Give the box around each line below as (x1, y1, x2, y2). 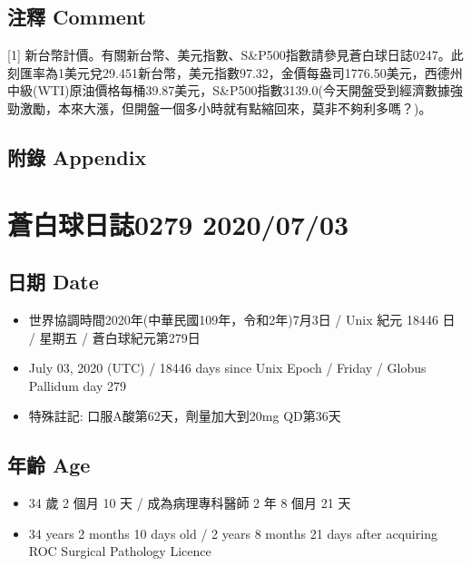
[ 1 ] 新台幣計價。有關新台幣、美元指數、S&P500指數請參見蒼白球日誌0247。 (7, 45, 451, 64)
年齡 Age (7, 451, 91, 479)
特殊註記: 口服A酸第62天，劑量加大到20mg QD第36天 (28, 406, 341, 425)
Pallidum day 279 (28, 376, 126, 395)
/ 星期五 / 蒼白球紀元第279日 (28, 327, 201, 346)
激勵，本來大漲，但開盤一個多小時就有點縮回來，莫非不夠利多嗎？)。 (19, 98, 432, 117)
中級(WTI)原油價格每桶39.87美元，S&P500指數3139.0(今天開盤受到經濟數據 (7, 81, 450, 100)
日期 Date (7, 268, 99, 296)
